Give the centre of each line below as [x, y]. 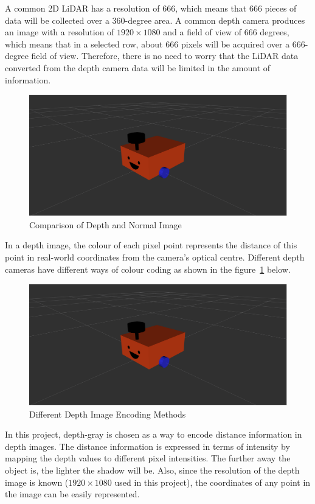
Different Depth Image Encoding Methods [108, 414]
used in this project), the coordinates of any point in [213, 482]
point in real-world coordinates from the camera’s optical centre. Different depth [155, 257]
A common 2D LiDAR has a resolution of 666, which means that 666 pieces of [151, 8]
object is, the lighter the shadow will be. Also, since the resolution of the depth [152, 470]
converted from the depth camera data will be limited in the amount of [138, 67]
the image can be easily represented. [72, 494]
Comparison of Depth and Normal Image [106, 224]
